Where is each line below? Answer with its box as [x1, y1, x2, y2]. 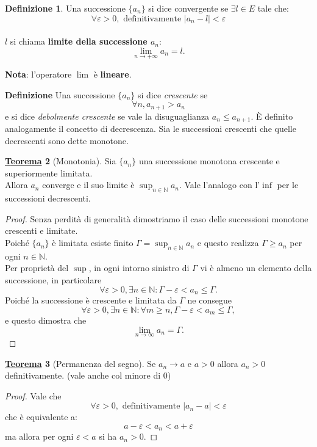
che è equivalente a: [5, 410, 77, 423]
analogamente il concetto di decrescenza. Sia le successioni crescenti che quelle [5, 122, 296, 135]
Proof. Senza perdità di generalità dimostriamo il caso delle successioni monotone [5, 212, 308, 225]
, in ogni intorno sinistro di [88, 261, 190, 274]
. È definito [251, 109, 293, 122]
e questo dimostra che [5, 314, 87, 327]
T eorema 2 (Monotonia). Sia [5, 154, 116, 167]
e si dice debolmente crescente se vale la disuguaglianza [5, 109, 210, 122]
